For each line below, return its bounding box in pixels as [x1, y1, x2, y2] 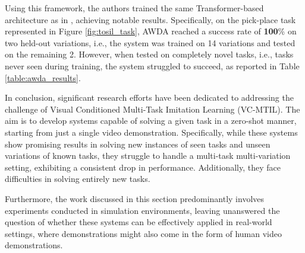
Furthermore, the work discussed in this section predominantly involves [5, 192, 265, 204]
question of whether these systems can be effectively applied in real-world [5, 216, 272, 228]
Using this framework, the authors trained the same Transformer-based [5, 2, 264, 14]
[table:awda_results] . [5, 71, 81, 84]
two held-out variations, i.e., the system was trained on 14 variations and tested [5, 36, 295, 49]
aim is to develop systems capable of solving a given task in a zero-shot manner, [5, 114, 297, 127]
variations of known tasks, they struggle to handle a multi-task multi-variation [5, 149, 291, 162]
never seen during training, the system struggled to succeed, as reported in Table [5, 59, 300, 72]
